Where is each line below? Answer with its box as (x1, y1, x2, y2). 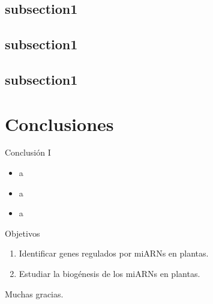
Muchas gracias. (5, 287, 64, 300)
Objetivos (5, 226, 40, 239)
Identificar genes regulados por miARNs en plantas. (19, 247, 209, 260)
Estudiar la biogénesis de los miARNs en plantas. (19, 267, 200, 280)
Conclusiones (5, 111, 114, 136)
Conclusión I (5, 146, 51, 159)
